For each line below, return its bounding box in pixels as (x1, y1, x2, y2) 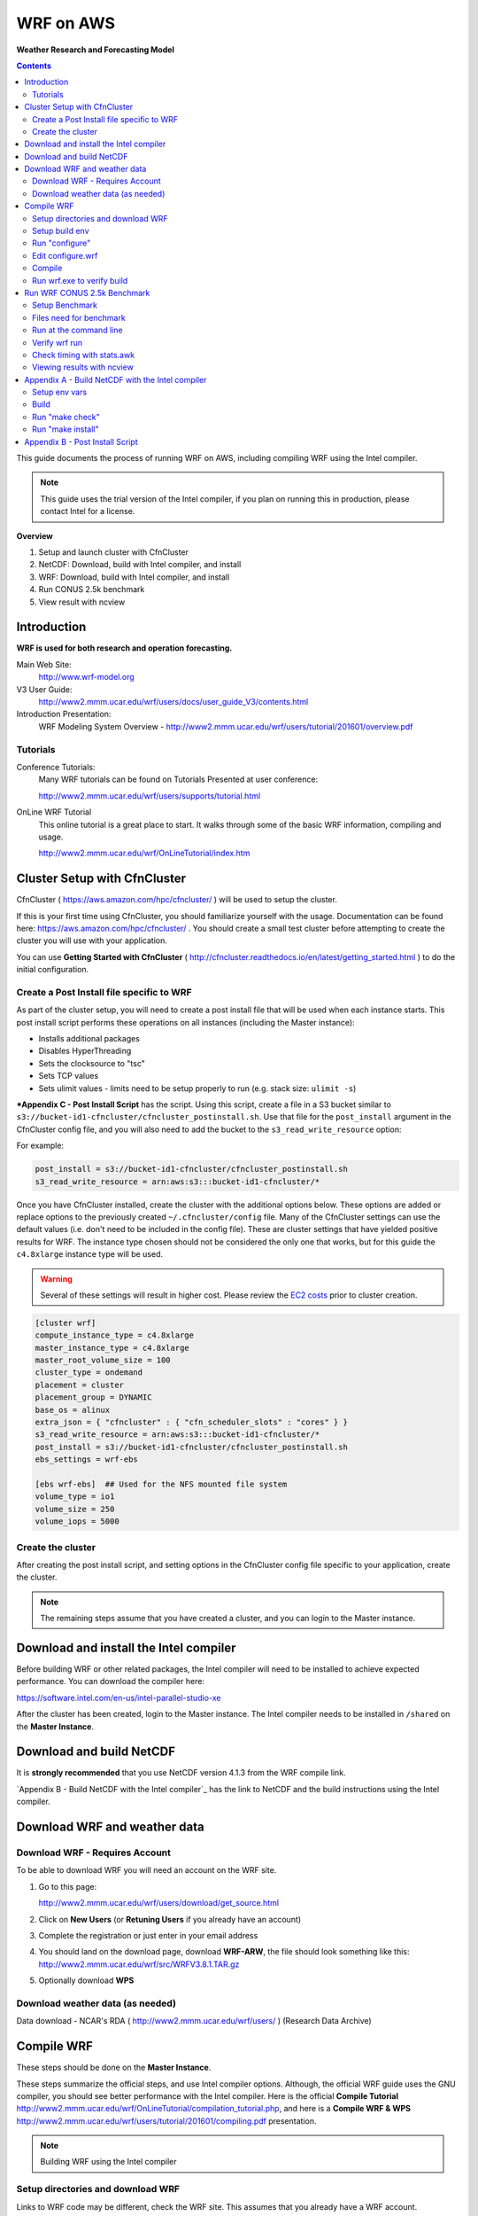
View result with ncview (38, 597, 126, 607)
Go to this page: (38, 1881, 97, 1892)
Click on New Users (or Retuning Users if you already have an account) (38, 1914, 302, 1924)
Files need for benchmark (32, 312, 126, 323)
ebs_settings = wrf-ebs (35, 1455, 139, 1464)
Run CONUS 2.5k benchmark (38, 584, 145, 595)
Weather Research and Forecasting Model (16, 44, 174, 55)
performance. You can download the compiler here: (16, 1676, 205, 1687)
